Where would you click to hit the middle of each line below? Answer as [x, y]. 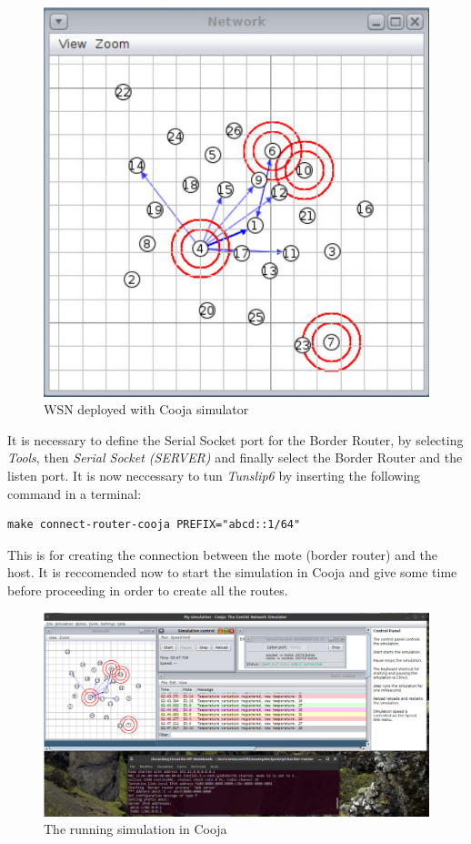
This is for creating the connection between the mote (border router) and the [222, 554]
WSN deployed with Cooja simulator [146, 409]
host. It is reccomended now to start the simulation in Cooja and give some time [232, 572]
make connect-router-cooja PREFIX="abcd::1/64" [154, 525]
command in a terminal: [75, 493]
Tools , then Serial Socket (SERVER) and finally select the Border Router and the [235, 458]
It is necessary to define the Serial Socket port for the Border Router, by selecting [235, 439]
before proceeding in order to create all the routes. [148, 590]
